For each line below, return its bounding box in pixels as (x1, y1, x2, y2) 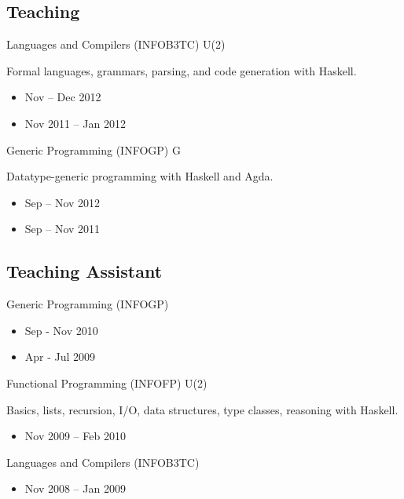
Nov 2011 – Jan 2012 (24, 115, 126, 131)
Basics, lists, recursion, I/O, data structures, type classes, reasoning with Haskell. (6, 401, 398, 417)
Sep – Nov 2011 (24, 220, 101, 237)
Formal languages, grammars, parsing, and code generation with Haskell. (6, 62, 357, 78)
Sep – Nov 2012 (24, 194, 101, 210)
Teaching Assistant (6, 259, 163, 283)
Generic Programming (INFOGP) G (6, 141, 181, 158)
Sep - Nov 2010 (24, 322, 98, 338)
